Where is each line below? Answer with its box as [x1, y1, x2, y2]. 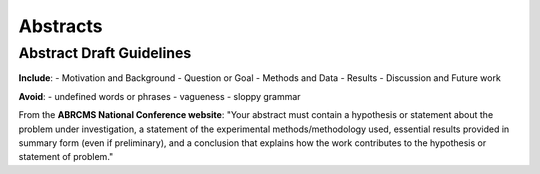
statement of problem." [18, 151, 114, 163]
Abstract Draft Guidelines [18, 44, 192, 62]
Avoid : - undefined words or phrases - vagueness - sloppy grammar [18, 90, 301, 102]
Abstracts [18, 15, 103, 37]
